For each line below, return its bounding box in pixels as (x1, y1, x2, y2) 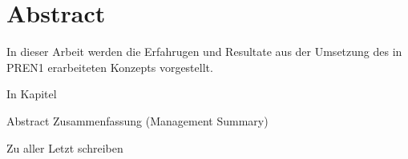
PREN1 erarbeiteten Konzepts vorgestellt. (6, 58, 213, 75)
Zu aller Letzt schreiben (6, 139, 123, 156)
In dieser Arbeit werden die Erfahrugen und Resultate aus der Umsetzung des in (6, 43, 402, 60)
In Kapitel (6, 85, 57, 102)
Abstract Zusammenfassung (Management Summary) (6, 112, 269, 129)
